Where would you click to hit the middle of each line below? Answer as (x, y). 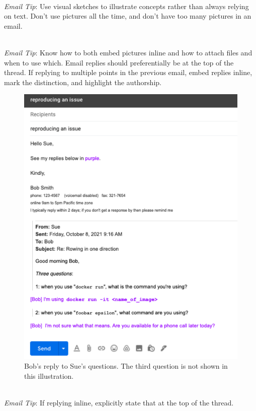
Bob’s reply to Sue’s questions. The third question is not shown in (126, 366)
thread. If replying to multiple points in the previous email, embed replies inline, (128, 72)
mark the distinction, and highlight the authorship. (83, 82)
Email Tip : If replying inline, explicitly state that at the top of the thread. (119, 402)
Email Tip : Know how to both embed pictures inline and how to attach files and (128, 52)
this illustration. (49, 375)
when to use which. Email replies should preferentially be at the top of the (119, 62)
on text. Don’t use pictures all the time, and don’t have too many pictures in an (128, 16)
